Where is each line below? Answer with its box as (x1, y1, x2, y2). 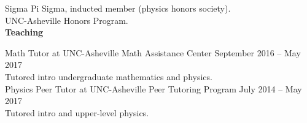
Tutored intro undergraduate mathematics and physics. (5, 70, 212, 83)
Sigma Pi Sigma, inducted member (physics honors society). (5, 2, 231, 14)
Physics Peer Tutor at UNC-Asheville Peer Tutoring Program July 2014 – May (5, 82, 302, 95)
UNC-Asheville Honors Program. (5, 13, 128, 26)
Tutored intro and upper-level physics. (5, 106, 149, 119)
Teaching (5, 26, 44, 39)
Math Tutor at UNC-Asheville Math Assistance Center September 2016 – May (5, 46, 301, 59)
